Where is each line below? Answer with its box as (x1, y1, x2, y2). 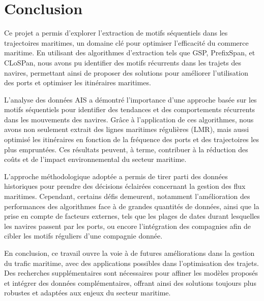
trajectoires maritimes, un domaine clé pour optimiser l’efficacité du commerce (4, 37, 249, 48)
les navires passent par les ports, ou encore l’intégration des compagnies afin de (4, 220, 251, 231)
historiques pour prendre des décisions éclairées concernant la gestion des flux (4, 181, 246, 191)
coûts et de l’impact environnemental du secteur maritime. (4, 154, 187, 164)
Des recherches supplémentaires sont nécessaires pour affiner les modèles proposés (4, 267, 258, 278)
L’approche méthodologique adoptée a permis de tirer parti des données (4, 171, 228, 181)
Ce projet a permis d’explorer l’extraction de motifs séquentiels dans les (4, 27, 228, 38)
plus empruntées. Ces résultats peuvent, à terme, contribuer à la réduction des (4, 144, 248, 154)
